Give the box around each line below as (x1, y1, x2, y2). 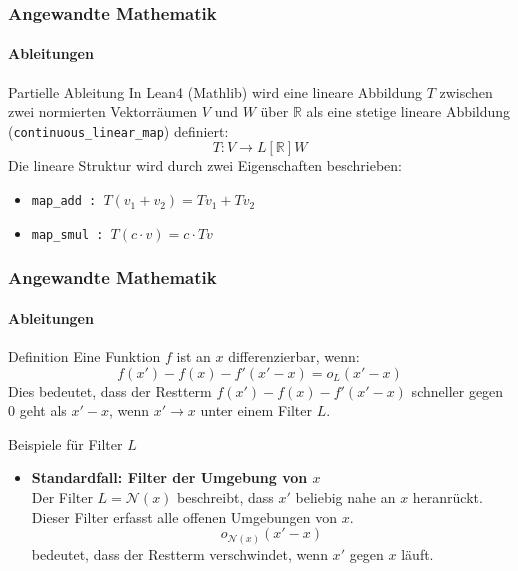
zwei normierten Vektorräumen (8, 101, 198, 122)
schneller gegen (411, 380, 504, 401)
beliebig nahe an (295, 487, 396, 507)
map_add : (31, 194, 97, 209)
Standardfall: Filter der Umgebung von (31, 467, 308, 488)
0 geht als (8, 400, 67, 421)
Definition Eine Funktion (8, 346, 161, 367)
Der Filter (31, 487, 93, 507)
